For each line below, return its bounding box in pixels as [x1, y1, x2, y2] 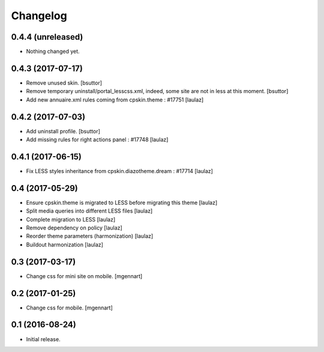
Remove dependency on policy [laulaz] [26, 224, 122, 231]
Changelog [11, 9, 67, 22]
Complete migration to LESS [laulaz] [26, 216, 116, 223]
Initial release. [26, 335, 61, 342]
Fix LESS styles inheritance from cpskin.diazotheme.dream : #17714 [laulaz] [26, 167, 213, 174]
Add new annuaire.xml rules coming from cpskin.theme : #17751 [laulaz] [26, 96, 204, 103]
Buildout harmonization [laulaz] [26, 241, 103, 248]
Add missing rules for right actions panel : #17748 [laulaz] [26, 136, 169, 144]
